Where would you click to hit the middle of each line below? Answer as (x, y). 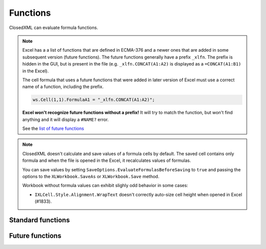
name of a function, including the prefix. (63, 87)
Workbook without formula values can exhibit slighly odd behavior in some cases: (105, 186)
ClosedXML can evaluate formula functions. (54, 28)
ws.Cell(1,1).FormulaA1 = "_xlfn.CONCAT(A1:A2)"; (94, 100)
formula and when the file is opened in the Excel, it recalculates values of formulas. (107, 160)
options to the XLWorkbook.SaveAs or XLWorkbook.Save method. (91, 176)
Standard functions (39, 220)
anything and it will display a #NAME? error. (66, 119)
